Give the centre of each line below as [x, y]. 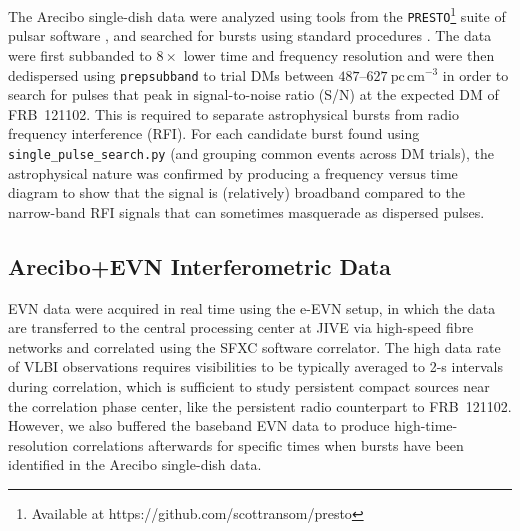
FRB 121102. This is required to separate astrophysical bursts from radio [233, 113]
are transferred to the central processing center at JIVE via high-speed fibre [241, 327]
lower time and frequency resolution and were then [339, 54]
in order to [475, 74]
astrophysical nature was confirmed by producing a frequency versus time [233, 172]
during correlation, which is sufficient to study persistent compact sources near [249, 385]
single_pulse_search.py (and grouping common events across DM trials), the [251, 152]
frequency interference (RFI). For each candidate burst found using [214, 133]
